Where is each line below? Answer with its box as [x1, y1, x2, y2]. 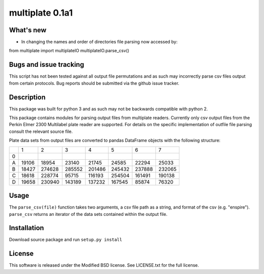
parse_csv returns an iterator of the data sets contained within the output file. [9, 211, 168, 217]
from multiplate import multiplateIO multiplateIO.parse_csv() [9, 48, 130, 54]
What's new [9, 26, 46, 34]
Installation [9, 224, 44, 232]
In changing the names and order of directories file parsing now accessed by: [21, 39, 178, 45]
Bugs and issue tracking [9, 61, 84, 69]
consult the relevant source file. [9, 128, 73, 134]
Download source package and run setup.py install [9, 237, 122, 243]
